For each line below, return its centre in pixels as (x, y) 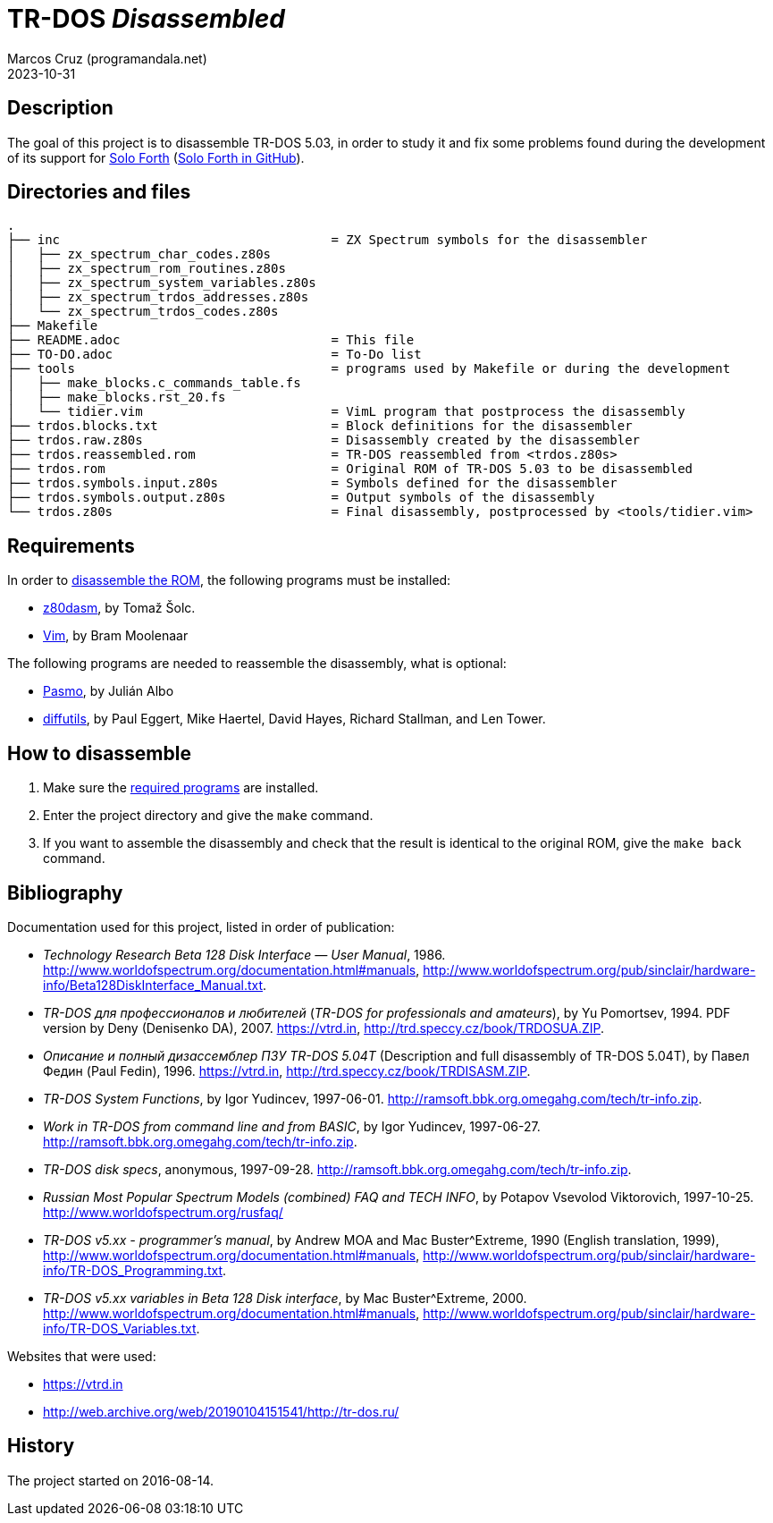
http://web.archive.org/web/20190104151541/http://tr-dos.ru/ (221, 1411)
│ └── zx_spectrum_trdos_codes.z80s (143, 312)
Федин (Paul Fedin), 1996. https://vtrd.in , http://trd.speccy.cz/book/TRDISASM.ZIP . (287, 1070)
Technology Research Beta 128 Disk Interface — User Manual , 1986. (244, 954)
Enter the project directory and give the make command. (208, 816)
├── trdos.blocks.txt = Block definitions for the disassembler (320, 426)
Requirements (71, 546)
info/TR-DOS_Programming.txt (133, 1270)
